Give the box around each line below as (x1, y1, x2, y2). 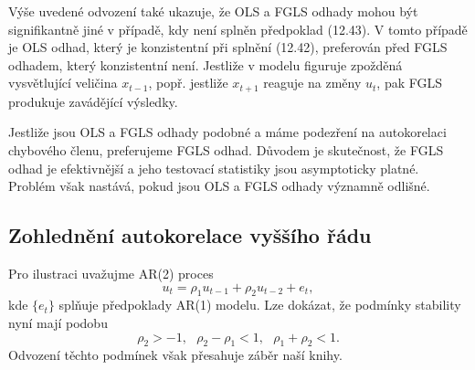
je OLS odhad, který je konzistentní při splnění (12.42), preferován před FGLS (8, 37, 448, 57)
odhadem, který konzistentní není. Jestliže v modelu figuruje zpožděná (8, 55, 403, 74)
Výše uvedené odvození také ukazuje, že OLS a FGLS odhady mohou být (8, 2, 418, 20)
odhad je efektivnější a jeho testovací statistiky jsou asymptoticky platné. (8, 158, 419, 177)
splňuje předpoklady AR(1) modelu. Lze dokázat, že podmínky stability (58, 295, 461, 314)
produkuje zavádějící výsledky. (8, 91, 178, 111)
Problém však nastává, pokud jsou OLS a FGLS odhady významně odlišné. (8, 176, 430, 196)
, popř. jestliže (148, 73, 228, 92)
